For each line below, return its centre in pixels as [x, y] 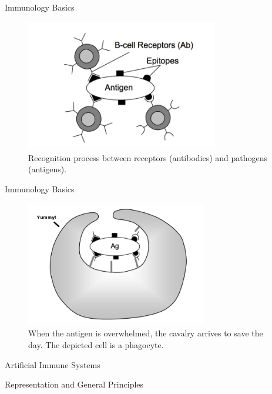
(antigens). [48, 169]
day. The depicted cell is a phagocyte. [96, 344]
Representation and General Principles [74, 384]
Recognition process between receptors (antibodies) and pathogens [148, 157]
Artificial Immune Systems [53, 364]
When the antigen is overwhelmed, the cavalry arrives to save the [146, 333]
